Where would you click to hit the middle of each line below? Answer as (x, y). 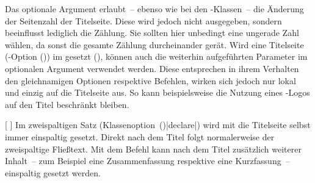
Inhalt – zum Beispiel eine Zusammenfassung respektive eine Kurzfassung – (147, 161)
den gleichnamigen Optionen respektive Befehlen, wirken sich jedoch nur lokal (150, 80)
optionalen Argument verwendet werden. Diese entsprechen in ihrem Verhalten (152, 68)
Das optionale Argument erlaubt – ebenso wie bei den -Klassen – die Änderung (154, 9)
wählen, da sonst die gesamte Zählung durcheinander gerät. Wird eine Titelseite (154, 44)
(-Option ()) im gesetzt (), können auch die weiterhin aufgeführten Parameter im (156, 56)
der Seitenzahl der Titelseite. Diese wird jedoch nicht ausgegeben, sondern (143, 20)
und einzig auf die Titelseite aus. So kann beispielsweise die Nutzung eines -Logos (157, 92)
